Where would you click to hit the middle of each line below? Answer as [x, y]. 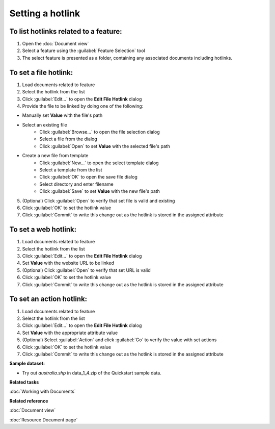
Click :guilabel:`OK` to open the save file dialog [88, 177]
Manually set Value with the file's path [62, 115]
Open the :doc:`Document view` [56, 44]
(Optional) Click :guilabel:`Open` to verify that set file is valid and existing [99, 200]
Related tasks [24, 382]
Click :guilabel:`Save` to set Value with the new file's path [100, 191]
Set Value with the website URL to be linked [68, 263]
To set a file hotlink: [41, 72]
